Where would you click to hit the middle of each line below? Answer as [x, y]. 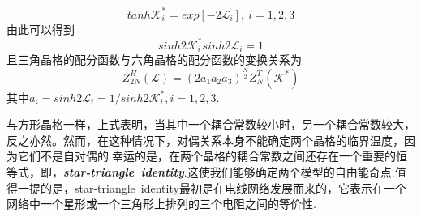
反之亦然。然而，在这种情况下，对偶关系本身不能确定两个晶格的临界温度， [205, 140]
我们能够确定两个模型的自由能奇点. [302, 172]
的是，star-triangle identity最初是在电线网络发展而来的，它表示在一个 [223, 187]
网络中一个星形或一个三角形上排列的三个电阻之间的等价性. [161, 204]
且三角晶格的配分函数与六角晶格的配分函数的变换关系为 [154, 60]
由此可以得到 [41, 29]
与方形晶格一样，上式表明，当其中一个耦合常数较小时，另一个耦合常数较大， [211, 124]
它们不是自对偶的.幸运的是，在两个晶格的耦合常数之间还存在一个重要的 [206, 156]
